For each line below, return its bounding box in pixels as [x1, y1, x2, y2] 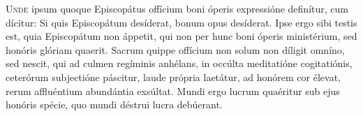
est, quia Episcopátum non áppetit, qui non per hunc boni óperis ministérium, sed [6, 29, 357, 43]
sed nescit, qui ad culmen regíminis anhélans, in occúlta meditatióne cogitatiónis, [6, 56, 353, 71]
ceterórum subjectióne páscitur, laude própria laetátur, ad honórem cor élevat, [6, 69, 341, 84]
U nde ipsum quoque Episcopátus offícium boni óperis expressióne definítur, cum [6, 1, 348, 15]
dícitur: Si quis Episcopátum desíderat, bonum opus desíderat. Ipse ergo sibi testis [6, 15, 357, 29]
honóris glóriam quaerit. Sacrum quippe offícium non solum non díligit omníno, [6, 42, 345, 57]
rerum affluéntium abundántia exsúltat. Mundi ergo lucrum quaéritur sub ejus [6, 83, 340, 98]
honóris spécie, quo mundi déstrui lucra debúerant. [6, 97, 223, 112]
